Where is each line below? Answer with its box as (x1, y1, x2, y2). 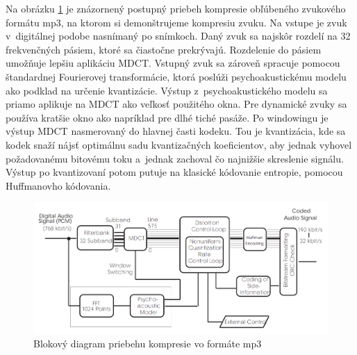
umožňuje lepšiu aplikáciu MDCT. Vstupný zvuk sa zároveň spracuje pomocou (6, 56, 340, 70)
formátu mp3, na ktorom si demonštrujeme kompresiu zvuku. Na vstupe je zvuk (6, 15, 347, 29)
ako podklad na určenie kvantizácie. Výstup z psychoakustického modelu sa (6, 83, 328, 97)
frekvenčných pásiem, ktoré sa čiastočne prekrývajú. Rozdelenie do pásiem (6, 42, 322, 56)
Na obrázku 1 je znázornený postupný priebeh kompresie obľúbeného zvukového (6, 1, 346, 15)
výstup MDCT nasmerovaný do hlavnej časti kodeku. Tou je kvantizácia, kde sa (6, 124, 346, 138)
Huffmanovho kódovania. (6, 178, 111, 192)
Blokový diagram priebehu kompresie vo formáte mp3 (33, 336, 262, 350)
